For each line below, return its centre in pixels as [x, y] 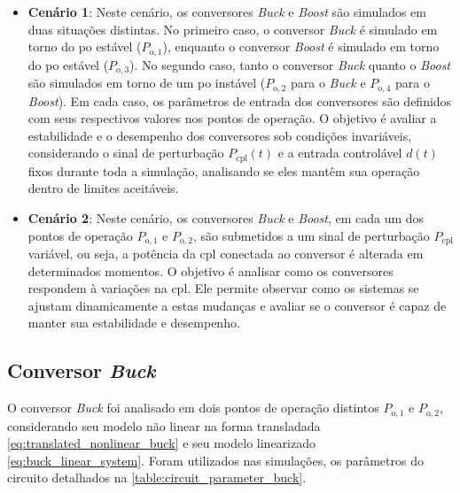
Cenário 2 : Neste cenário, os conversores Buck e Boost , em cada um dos [226, 217]
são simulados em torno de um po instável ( [147, 83]
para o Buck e [328, 83]
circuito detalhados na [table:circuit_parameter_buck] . [157, 478]
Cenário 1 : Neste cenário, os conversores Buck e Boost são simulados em [227, 12]
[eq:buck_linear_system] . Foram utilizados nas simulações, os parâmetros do [215, 460]
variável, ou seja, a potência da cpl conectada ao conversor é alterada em [226, 254]
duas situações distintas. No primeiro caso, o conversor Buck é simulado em [233, 29]
